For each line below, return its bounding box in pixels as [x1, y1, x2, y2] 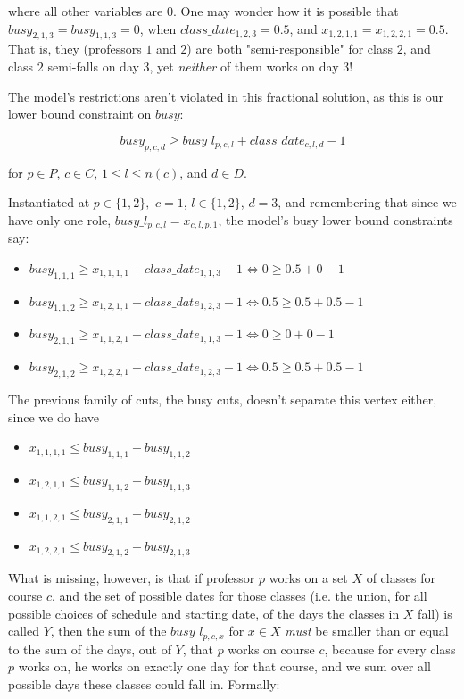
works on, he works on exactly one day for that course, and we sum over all [18, 657, 431, 676]
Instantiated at [8, 193, 90, 212]
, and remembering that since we [278, 193, 457, 212]
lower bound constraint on [8, 104, 152, 123]
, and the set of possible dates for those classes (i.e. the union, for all [51, 586, 427, 604]
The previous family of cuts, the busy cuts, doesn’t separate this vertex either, [8, 389, 437, 408]
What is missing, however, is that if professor [8, 569, 255, 587]
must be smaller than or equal [285, 621, 449, 640]
